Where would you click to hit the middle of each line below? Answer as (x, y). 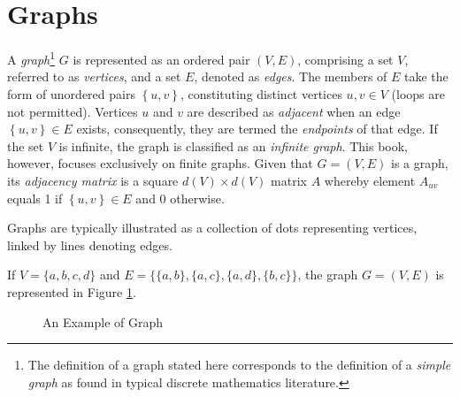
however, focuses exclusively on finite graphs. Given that (160, 163)
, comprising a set (345, 59)
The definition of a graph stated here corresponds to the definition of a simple (239, 365)
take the (426, 76)
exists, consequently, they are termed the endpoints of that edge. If (257, 129)
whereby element (370, 180)
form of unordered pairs (71, 93)
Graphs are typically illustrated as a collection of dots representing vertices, (212, 228)
